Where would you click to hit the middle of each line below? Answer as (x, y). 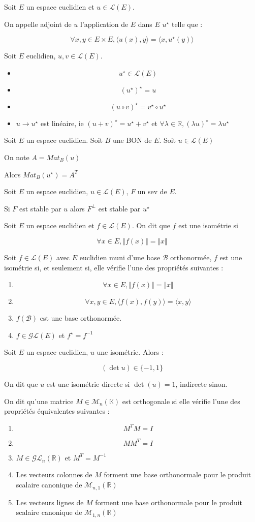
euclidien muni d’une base (120, 257)
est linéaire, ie (62, 123)
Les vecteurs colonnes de (54, 474)
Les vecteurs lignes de (50, 502)
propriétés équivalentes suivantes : (57, 411)
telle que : (187, 24)
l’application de (104, 24)
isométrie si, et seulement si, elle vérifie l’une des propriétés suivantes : (114, 267)
